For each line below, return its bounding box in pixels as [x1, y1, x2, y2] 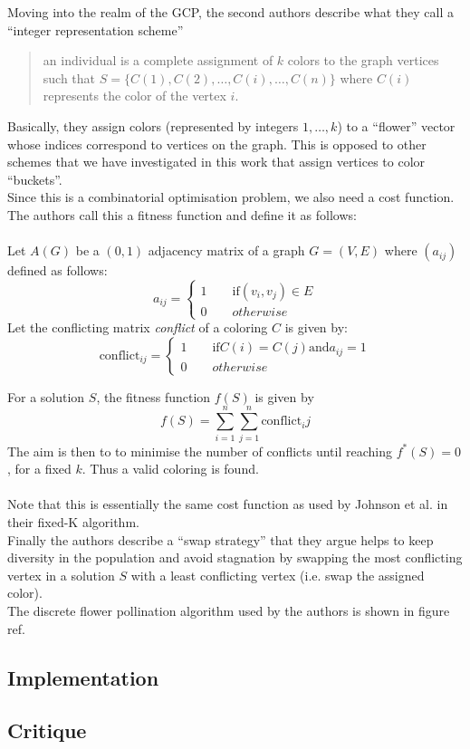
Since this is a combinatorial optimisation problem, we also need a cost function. [7, 187, 455, 206]
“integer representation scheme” [7, 20, 184, 39]
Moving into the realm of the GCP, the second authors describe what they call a [7, 3, 454, 21]
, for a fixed [7, 459, 72, 478]
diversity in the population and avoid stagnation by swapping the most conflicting [7, 548, 463, 567]
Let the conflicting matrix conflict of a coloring [7, 318, 268, 337]
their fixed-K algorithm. [7, 512, 139, 531]
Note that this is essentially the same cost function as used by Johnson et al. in [7, 495, 448, 514]
